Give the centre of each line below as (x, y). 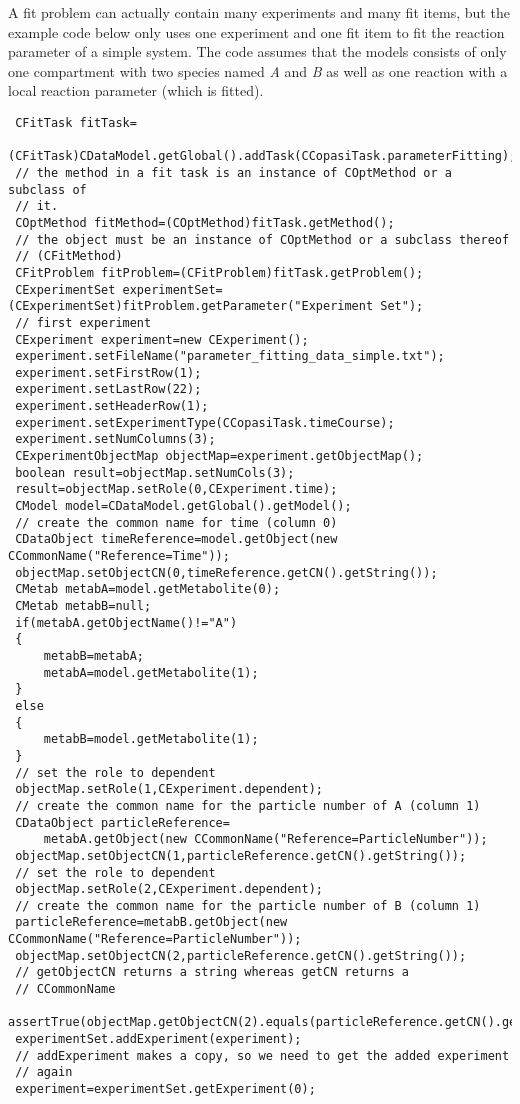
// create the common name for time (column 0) (176, 522)
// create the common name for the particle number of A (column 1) (248, 805)
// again (44, 1072)
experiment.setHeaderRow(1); (112, 406)
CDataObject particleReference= (122, 822)
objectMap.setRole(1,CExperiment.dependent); (169, 789)
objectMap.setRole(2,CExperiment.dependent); (169, 889)
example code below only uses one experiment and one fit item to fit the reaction (256, 31)
